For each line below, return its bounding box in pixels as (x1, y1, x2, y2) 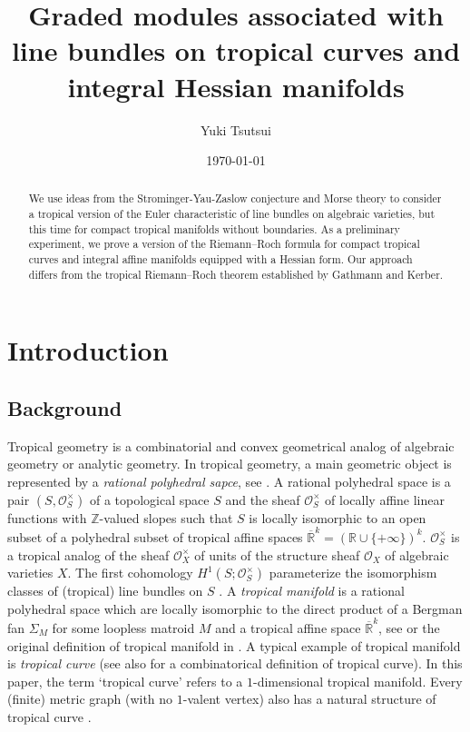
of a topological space (89, 490, 210, 509)
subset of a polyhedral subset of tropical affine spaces (7, 527, 303, 546)
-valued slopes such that (99, 508, 233, 527)
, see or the (378, 618, 440, 637)
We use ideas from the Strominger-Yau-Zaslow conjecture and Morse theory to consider (28, 191, 442, 206)
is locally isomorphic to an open (249, 508, 426, 527)
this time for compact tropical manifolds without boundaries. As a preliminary (28, 221, 400, 236)
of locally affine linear (325, 490, 445, 509)
